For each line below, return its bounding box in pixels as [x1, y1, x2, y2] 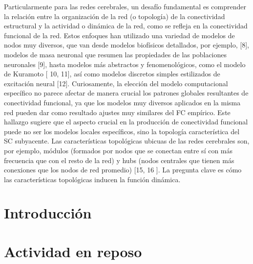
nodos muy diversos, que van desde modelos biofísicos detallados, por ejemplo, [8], [4, 40, 249, 50]
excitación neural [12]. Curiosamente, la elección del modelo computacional [4, 78, 228, 88]
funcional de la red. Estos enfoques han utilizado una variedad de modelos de [4, 30, 235, 40]
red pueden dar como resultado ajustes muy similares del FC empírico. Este [4, 107, 231, 117]
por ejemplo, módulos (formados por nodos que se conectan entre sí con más [4, 145, 233, 155]
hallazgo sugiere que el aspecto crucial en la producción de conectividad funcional [4, 117, 248, 127]
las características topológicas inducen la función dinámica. [4, 174, 181, 184]
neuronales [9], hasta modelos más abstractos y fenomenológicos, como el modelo [4, 59, 246, 69]
